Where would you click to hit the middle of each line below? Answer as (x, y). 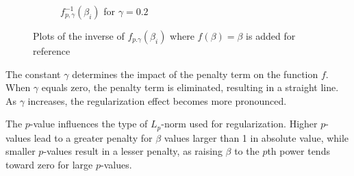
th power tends (299, 151)
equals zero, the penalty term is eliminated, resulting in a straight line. (190, 87)
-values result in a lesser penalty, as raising (133, 151)
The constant (33, 74)
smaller (21, 151)
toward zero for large (49, 165)
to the (247, 151)
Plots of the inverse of (79, 36)
